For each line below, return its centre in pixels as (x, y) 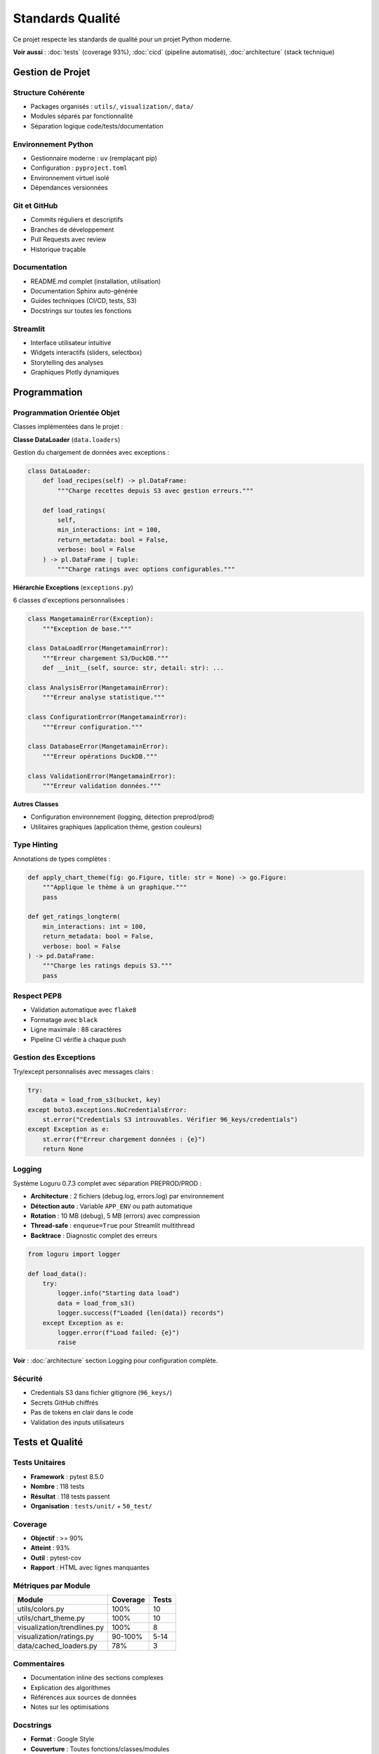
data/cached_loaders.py (57, 1646)
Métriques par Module (52, 1586)
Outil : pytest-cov (56, 1558)
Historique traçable (58, 249)
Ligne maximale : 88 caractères (76, 1030)
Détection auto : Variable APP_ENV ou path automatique (112, 1206)
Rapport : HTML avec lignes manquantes (90, 1567)
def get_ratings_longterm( (74, 917)
